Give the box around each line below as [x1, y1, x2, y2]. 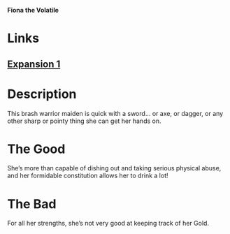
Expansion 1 [7, 58, 61, 70]
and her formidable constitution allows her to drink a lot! [7, 171, 168, 180]
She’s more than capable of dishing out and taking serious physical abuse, [7, 164, 222, 173]
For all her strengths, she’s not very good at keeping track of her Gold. [7, 219, 210, 228]
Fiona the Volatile [7, 6, 59, 14]
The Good [7, 141, 66, 156]
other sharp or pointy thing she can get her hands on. [7, 117, 161, 125]
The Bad [7, 196, 57, 212]
